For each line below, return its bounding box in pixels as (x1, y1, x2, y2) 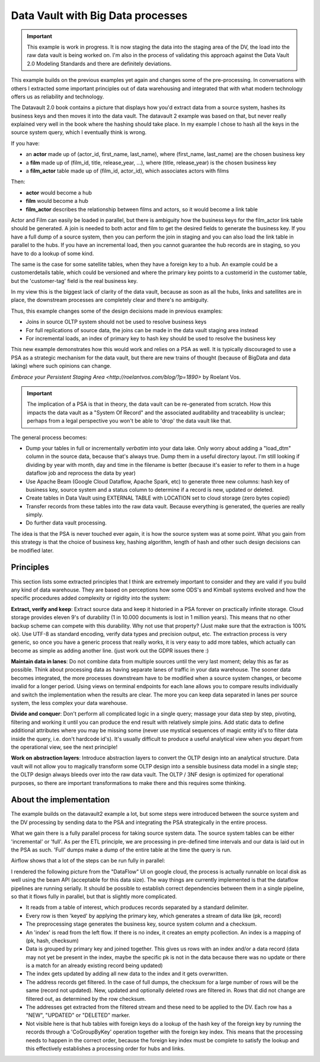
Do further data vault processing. (25, 519, 107, 526)
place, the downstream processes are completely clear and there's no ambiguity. (11, 297, 209, 304)
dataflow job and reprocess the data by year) (25, 469, 136, 477)
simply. (25, 511, 44, 519)
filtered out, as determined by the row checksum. (25, 995, 146, 1002)
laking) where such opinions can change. (11, 363, 112, 370)
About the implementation (11, 795, 110, 805)
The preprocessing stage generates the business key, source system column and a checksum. (25, 920, 257, 928)
